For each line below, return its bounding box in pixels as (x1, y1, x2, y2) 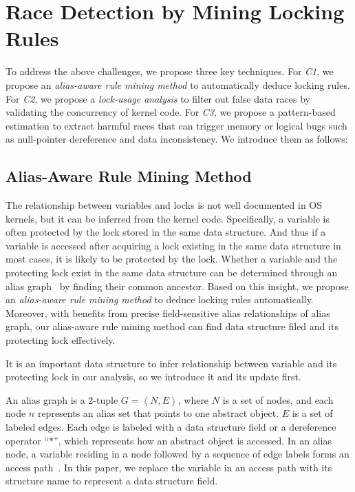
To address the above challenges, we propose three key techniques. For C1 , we (6, 64, 334, 79)
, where (177, 392, 209, 407)
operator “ (6, 433, 50, 447)
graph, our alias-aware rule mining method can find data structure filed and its (6, 319, 338, 334)
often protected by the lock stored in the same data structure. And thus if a (6, 225, 326, 239)
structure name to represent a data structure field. (6, 473, 218, 488)
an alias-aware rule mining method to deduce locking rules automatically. (6, 292, 314, 307)
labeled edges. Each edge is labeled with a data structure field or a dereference (6, 419, 336, 433)
